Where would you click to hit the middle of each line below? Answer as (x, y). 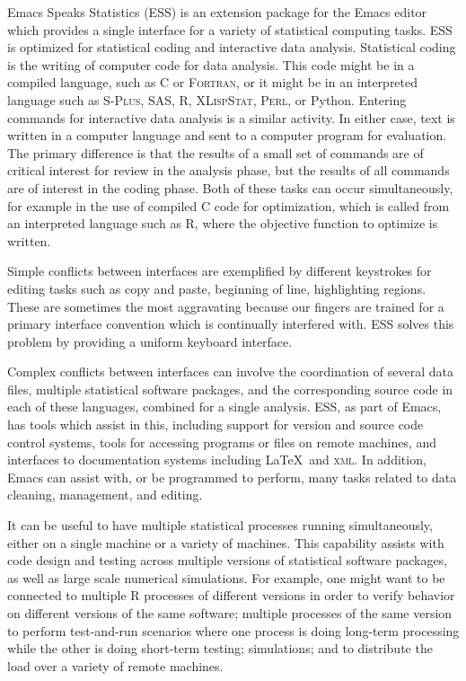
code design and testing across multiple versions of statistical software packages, (228, 560)
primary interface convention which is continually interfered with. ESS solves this (231, 324)
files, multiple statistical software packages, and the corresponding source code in (230, 389)
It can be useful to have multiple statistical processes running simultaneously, (220, 525)
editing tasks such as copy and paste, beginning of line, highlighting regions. (217, 288)
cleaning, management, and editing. (105, 495)
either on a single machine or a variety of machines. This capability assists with (226, 542)
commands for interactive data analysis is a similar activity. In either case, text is (231, 117)
